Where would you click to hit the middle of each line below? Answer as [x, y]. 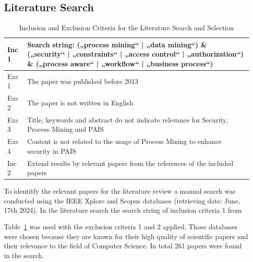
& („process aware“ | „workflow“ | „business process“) [120, 63]
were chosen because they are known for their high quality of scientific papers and [126, 236]
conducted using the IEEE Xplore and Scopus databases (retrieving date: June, [122, 200]
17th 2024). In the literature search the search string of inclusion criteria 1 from [123, 210]
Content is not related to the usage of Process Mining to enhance [124, 141]
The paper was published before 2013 [83, 81]
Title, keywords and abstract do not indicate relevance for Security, [127, 119]
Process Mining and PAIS [65, 129]
